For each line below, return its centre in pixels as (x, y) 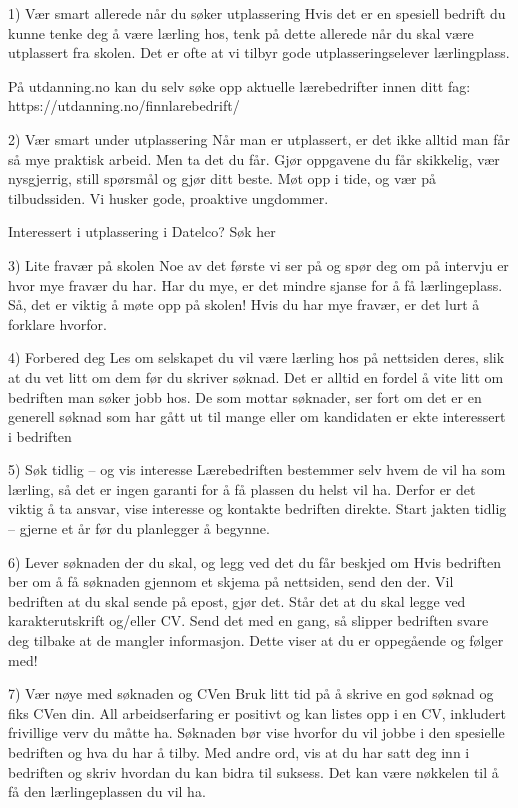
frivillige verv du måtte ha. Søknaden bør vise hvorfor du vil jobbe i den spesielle (256, 732)
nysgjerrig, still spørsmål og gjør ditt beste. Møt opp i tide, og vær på (222, 178)
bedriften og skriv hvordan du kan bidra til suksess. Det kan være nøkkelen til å (253, 771)
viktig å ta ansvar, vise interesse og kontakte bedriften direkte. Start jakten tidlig (257, 508)
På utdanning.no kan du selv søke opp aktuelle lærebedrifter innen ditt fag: (239, 85)
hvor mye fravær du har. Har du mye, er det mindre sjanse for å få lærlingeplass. (255, 284)
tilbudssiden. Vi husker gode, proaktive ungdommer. (168, 197)
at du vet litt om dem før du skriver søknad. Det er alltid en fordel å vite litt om (256, 376)
